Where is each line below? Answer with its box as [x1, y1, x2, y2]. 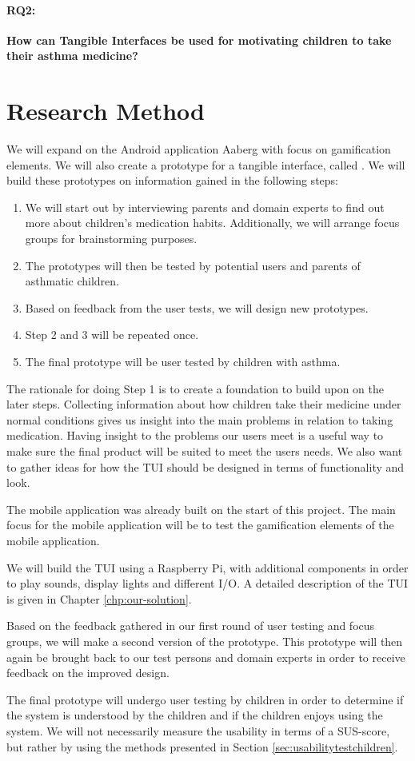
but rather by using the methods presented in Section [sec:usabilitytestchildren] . [6, 738, 398, 755]
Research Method [6, 94, 205, 127]
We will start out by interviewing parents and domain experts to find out [25, 198, 385, 215]
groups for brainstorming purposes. [25, 230, 198, 247]
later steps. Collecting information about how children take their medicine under [6, 396, 401, 412]
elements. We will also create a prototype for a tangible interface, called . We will [6, 156, 405, 173]
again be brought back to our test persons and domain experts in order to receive [6, 648, 405, 665]
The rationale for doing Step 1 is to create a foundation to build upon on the [6, 380, 384, 396]
